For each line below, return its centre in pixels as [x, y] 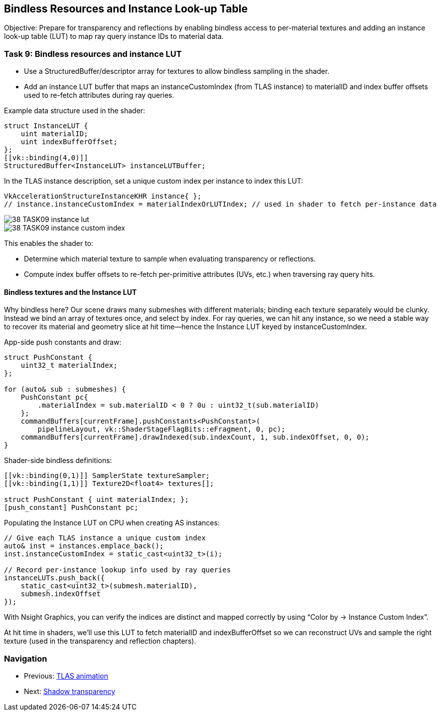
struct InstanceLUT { [46, 126]
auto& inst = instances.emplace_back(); [84, 546]
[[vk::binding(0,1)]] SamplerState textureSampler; [107, 476]
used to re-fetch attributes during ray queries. [99, 95]
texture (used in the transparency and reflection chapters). [100, 641]
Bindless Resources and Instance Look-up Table [126, 9]
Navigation [26, 658]
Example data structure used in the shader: [75, 111]
